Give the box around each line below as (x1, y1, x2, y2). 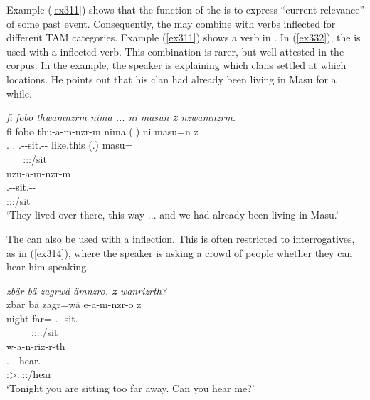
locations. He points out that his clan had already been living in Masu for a (6, 71, 337, 86)
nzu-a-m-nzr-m (6, 165, 71, 180)
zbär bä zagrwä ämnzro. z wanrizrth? (6, 283, 166, 298)
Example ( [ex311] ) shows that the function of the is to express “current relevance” (6, 2, 365, 16)
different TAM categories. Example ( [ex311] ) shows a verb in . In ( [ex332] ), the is (6, 30, 361, 45)
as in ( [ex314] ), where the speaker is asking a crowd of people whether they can (6, 245, 353, 260)
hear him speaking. (6, 259, 90, 274)
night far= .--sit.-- (6, 310, 85, 325)
